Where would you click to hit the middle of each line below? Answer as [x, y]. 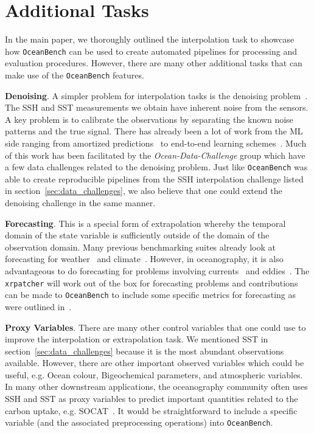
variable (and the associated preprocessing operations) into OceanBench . [139, 422]
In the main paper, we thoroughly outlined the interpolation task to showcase [150, 39]
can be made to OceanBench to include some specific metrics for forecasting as [151, 295]
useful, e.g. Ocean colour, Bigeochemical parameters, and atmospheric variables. [154, 374]
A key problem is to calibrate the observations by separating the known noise [149, 119]
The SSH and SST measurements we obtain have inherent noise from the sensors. [157, 107]
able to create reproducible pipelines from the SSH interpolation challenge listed [154, 178]
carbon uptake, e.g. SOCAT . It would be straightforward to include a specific [151, 410]
